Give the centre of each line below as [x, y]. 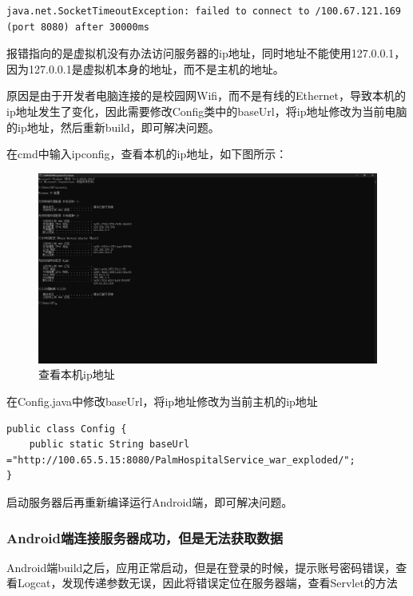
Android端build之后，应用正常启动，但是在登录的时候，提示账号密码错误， [201, 567]
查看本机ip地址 [77, 374]
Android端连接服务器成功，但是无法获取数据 [145, 537]
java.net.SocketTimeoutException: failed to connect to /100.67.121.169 [204, 11]
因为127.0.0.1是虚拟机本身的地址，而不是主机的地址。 [145, 68]
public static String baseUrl [109, 445]
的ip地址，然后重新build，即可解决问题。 [113, 127]
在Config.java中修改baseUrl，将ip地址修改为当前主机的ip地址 [162, 401]
